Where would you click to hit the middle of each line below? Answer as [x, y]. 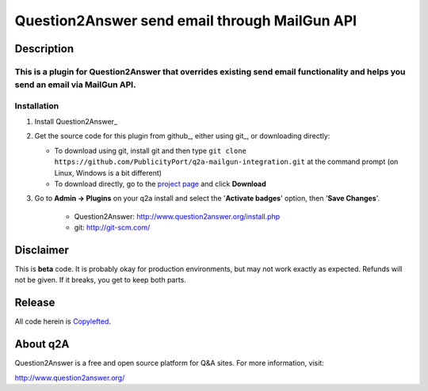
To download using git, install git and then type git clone [151, 150]
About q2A [42, 344]
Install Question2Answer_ [76, 122]
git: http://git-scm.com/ [112, 228]
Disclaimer [42, 250]
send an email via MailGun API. [75, 85]
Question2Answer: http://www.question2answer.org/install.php [177, 216]
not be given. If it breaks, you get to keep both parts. [100, 280]
